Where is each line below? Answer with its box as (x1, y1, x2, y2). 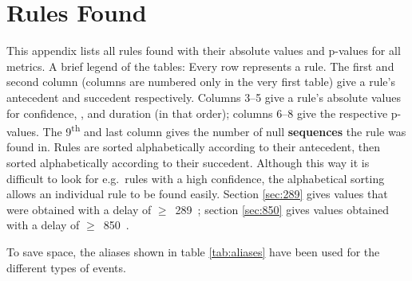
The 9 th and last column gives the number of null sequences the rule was (42, 121, 406, 139)
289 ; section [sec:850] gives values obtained (175, 201, 390, 217)
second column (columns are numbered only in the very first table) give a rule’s (6, 73, 395, 90)
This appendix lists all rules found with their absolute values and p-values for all (6, 42, 401, 59)
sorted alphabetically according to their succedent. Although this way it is (6, 154, 370, 170)
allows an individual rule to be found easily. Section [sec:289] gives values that (6, 185, 388, 202)
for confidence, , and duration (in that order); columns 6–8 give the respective (6, 104, 388, 121)
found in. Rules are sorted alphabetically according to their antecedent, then (6, 139, 380, 155)
